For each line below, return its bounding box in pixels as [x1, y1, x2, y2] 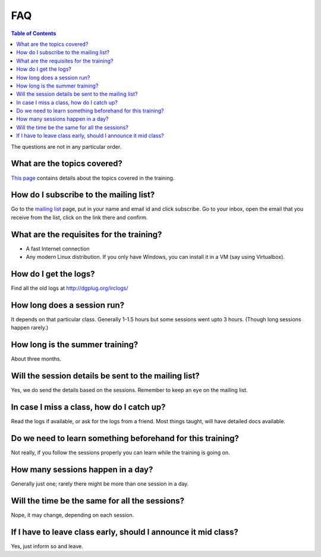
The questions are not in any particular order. [11, 143, 122, 150]
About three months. [11, 355, 62, 362]
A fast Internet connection [26, 245, 90, 252]
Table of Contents [11, 30, 56, 37]
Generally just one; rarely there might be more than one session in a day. [11, 480, 189, 487]
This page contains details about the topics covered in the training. [11, 174, 175, 182]
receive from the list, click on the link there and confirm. [11, 214, 148, 221]
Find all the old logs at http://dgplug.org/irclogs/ [11, 284, 128, 292]
